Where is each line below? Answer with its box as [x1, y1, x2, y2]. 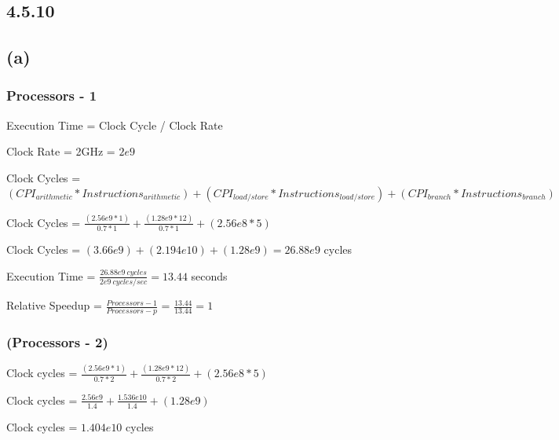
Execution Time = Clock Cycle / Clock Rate [6, 116, 223, 133]
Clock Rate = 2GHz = [6, 143, 115, 159]
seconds [191, 267, 228, 284]
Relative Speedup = [6, 297, 102, 313]
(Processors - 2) [6, 332, 108, 351]
